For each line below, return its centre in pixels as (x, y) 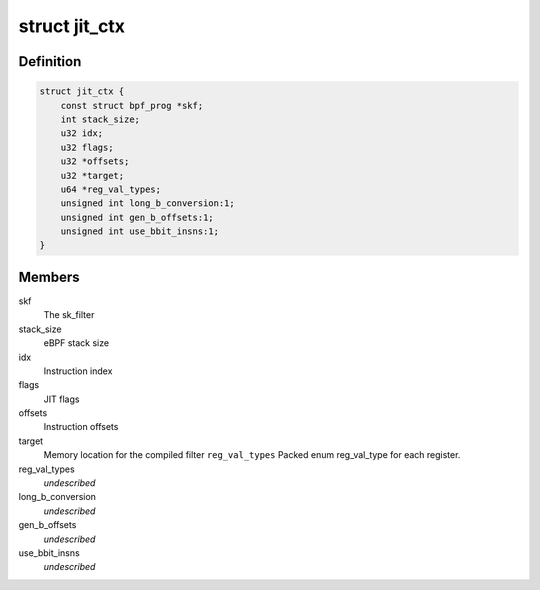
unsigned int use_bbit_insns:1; (140, 231)
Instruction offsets (81, 427)
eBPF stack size (76, 343)
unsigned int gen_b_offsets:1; (137, 217)
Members (49, 276)
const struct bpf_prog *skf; (132, 105)
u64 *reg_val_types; (111, 189)
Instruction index (78, 371)
